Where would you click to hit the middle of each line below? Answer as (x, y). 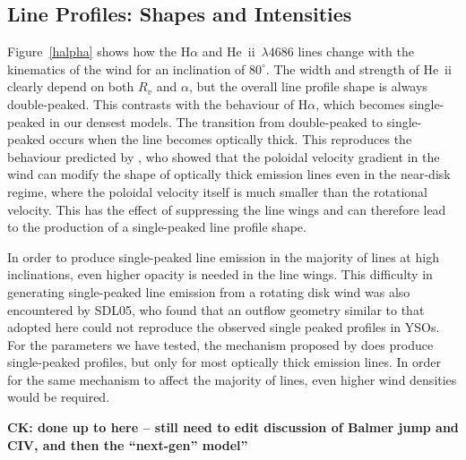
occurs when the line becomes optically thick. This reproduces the (231, 139)
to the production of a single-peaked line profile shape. (157, 227)
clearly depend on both (71, 86)
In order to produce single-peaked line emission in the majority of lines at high (223, 256)
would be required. (59, 397)
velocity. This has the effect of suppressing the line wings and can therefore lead (227, 209)
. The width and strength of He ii (358, 68)
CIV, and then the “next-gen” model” (128, 444)
